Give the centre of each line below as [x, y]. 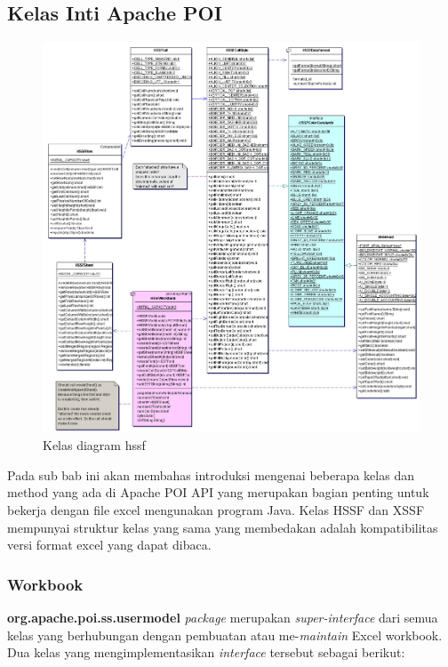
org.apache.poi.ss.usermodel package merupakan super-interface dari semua [223, 618]
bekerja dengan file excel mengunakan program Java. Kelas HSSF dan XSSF [216, 510]
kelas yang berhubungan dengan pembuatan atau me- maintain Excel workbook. [225, 635]
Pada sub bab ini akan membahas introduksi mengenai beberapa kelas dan [211, 474]
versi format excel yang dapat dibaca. [109, 545]
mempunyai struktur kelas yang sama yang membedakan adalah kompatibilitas [223, 527]
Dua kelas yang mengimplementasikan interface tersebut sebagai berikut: [206, 652]
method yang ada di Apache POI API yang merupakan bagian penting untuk [218, 492]
